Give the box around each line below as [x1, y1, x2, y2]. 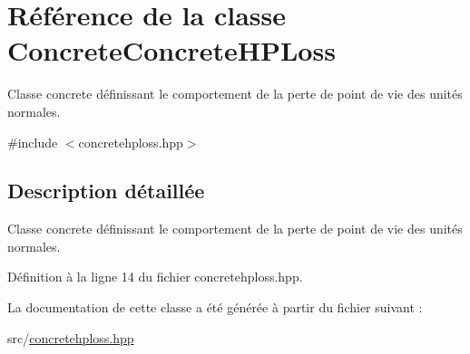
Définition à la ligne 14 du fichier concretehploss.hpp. [7, 267, 303, 286]
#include [7, 132, 58, 151]
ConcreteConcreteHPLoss [7, 32, 336, 69]
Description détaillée [7, 177, 205, 205]
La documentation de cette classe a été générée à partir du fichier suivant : [7, 298, 423, 317]
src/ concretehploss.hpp [7, 328, 134, 347]
